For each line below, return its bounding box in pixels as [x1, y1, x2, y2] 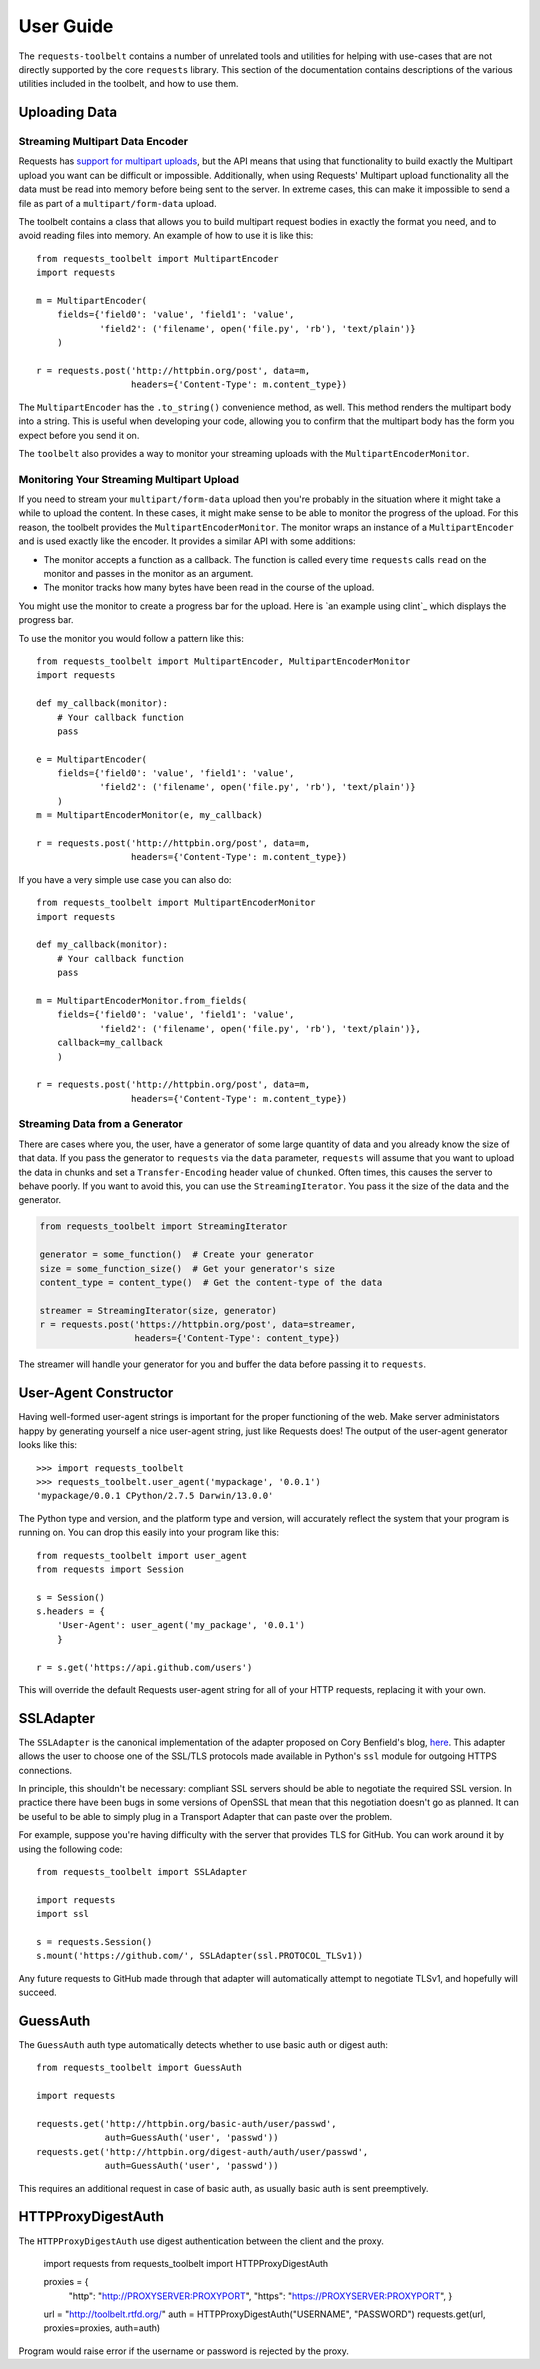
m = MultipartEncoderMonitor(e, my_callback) [36, 810, 264, 821]
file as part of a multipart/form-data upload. [18, 197, 217, 209]
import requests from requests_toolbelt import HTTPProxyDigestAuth [43, 2257, 329, 2269]
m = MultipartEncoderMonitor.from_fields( [36, 995, 248, 1006]
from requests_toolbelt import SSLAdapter [36, 1866, 248, 1878]
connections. [18, 1764, 73, 1776]
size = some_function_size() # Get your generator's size [39, 1263, 335, 1274]
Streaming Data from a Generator [18, 1117, 184, 1131]
